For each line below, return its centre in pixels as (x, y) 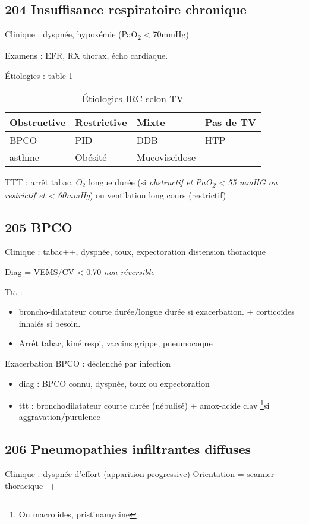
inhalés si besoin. (50, 323)
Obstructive (38, 122)
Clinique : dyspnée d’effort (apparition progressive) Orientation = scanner (140, 474)
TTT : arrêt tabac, (39, 181)
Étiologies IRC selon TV (133, 98)
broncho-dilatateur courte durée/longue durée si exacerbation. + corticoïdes (157, 312)
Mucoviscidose (166, 157)
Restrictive (101, 122)
